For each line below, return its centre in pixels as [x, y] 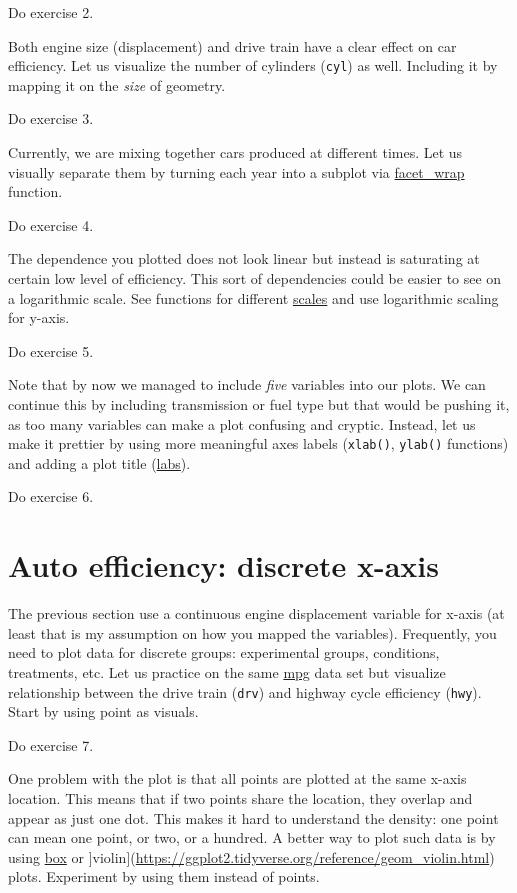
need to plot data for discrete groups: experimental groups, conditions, [224, 652]
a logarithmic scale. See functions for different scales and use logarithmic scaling [253, 297]
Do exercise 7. [51, 744]
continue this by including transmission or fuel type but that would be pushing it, [259, 403]
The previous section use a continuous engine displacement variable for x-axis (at [256, 613]
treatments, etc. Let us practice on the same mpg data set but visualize [227, 671]
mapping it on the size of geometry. [117, 84]
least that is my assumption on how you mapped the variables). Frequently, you [252, 632]
